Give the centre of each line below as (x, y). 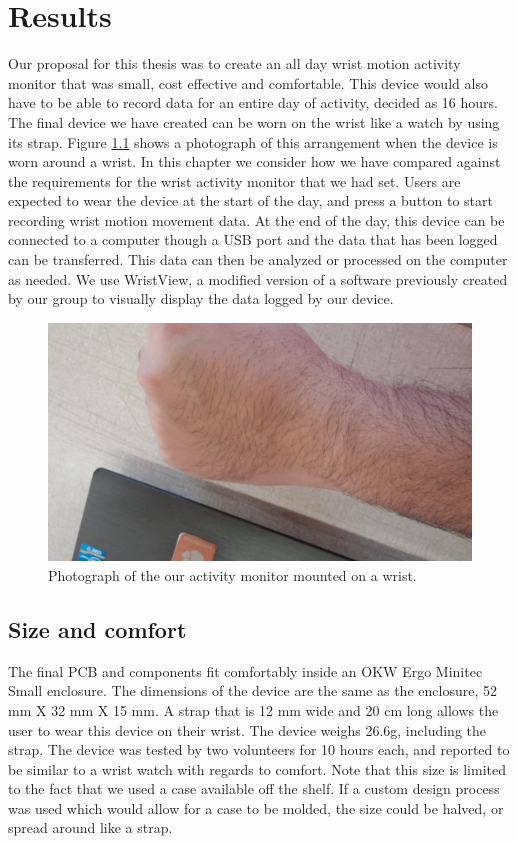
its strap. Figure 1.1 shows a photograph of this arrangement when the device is (253, 141)
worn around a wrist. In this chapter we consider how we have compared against (254, 161)
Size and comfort (97, 628)
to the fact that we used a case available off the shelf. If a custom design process (254, 788)
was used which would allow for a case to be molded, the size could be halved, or (256, 807)
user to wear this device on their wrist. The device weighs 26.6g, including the (247, 729)
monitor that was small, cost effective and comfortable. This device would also (248, 82)
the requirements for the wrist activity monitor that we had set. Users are (234, 180)
